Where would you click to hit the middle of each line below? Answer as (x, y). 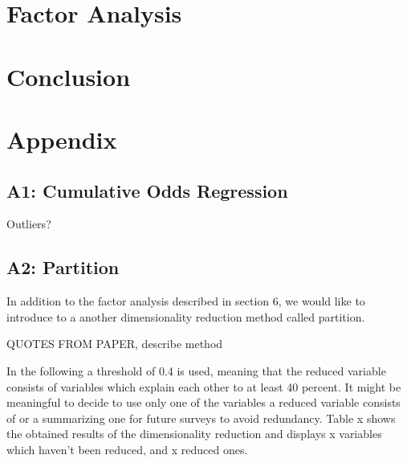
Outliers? (29, 224)
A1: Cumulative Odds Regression (147, 190)
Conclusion (69, 76)
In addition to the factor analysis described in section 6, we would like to (186, 301)
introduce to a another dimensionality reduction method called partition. (186, 316)
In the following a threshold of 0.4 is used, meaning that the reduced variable (196, 370)
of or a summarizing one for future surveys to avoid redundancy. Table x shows (201, 418)
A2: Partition (63, 267)
